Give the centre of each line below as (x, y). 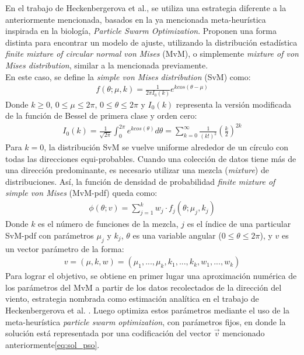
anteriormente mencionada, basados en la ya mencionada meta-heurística (136, 19)
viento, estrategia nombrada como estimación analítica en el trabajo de (132, 299)
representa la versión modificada (233, 104)
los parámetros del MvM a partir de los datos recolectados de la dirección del (144, 287)
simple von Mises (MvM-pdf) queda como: (81, 193)
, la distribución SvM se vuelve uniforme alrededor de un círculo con (166, 147)
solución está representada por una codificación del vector (109, 333)
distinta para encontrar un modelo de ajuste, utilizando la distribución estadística (151, 42)
